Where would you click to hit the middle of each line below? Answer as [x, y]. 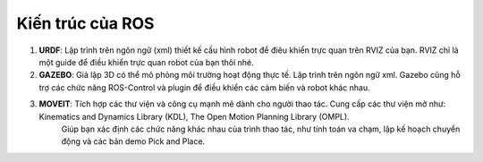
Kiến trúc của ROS [85, 23]
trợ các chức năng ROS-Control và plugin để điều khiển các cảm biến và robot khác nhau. [204, 87]
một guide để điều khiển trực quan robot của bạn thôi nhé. [146, 62]
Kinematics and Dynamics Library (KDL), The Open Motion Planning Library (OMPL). [194, 116]
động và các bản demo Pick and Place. [133, 141]
